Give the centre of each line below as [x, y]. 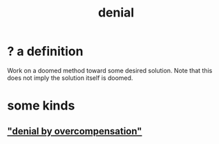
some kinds [41, 106]
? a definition [45, 51]
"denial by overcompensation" [75, 131]
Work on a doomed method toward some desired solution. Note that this [110, 70]
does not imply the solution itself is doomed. [70, 78]
